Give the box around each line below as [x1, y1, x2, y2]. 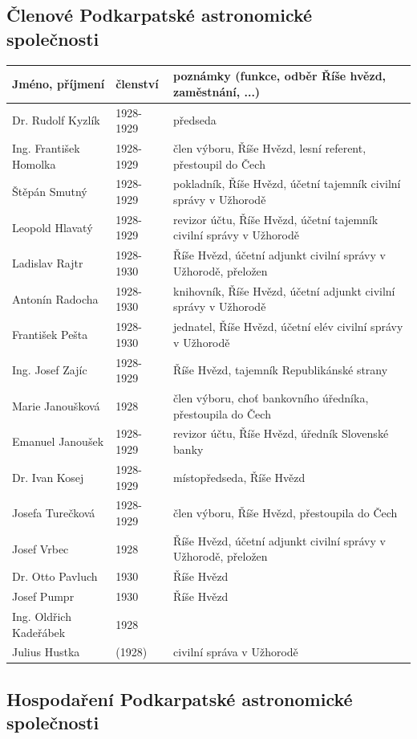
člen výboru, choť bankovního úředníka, [173, 390, 369, 406]
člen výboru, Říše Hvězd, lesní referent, [173, 139, 366, 156]
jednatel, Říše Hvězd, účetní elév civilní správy [173, 318, 403, 335]
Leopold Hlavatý [12, 218, 93, 235]
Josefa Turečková [12, 504, 95, 521]
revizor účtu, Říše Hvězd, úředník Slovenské [173, 425, 389, 442]
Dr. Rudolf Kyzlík [12, 112, 100, 129]
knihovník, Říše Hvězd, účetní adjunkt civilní [173, 282, 395, 299]
